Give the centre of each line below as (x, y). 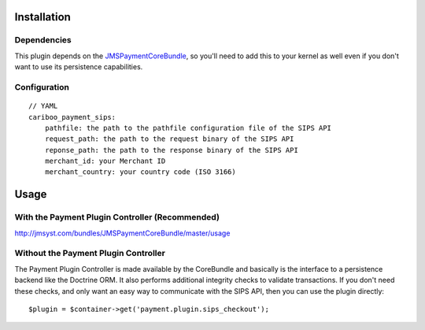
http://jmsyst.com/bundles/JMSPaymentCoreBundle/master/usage (122, 233)
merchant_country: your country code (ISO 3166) (140, 172)
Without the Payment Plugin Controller (90, 254)
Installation (42, 17)
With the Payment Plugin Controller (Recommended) (117, 217)
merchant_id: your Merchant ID (105, 161)
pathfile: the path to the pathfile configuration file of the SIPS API (188, 128)
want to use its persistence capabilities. (79, 67)
